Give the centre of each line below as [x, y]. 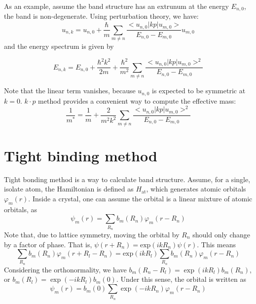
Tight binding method [81, 155]
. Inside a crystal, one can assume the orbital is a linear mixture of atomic [140, 198]
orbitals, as [21, 209]
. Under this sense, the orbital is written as [181, 279]
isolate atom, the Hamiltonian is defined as [69, 189]
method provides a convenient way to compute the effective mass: [137, 100]
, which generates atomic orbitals [196, 189]
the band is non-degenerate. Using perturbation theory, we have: [101, 16]
